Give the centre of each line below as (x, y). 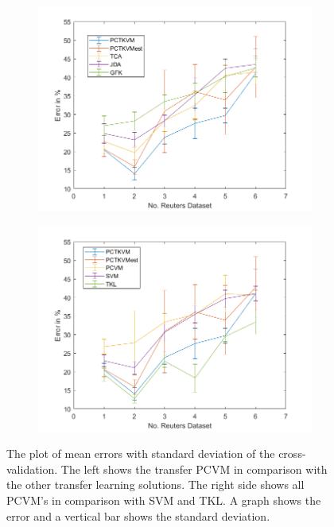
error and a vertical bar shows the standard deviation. (138, 515)
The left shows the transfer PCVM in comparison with (194, 469)
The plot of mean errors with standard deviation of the (141, 453)
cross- (292, 453)
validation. (32, 469)
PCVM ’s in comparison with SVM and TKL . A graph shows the (164, 500)
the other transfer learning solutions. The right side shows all (155, 484)
